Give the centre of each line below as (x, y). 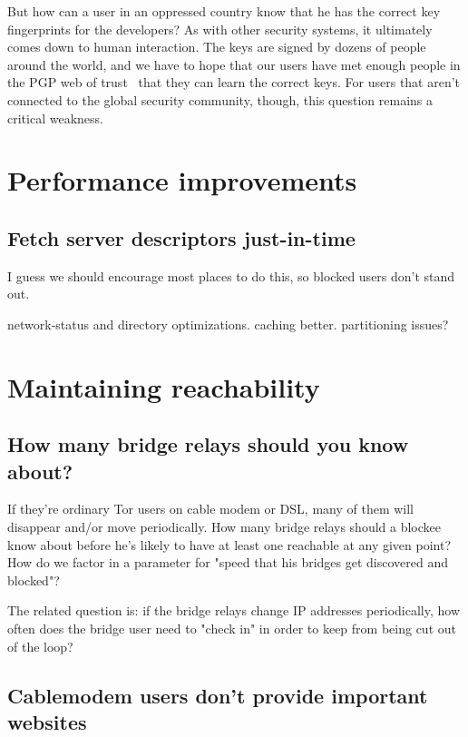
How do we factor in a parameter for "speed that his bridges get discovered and (228, 562)
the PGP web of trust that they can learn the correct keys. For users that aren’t (234, 82)
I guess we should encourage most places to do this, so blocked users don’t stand (231, 275)
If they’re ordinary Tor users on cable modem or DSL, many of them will (210, 509)
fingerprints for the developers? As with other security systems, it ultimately (220, 29)
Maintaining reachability (164, 386)
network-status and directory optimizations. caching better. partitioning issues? (228, 324)
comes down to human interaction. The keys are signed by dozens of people (217, 47)
